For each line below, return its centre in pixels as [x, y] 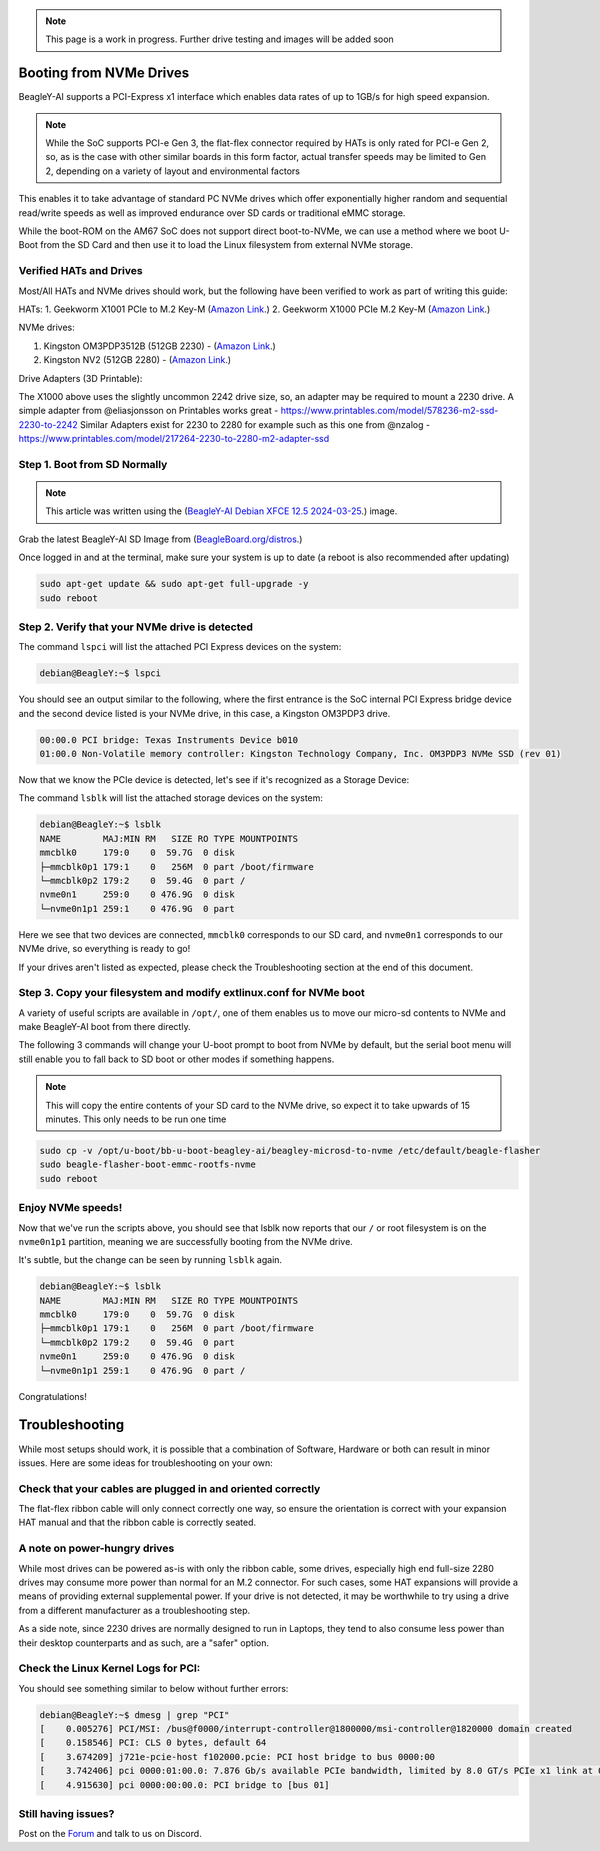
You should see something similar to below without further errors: [153, 1688]
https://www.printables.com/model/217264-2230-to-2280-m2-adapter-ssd [174, 439]
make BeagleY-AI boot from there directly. [104, 1027]
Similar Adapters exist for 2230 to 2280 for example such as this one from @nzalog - [255, 424]
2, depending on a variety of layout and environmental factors [172, 171]
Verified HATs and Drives [81, 271]
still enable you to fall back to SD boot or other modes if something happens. [176, 1059]
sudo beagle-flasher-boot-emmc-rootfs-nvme [148, 1164]
